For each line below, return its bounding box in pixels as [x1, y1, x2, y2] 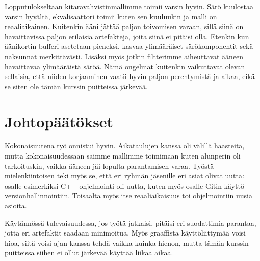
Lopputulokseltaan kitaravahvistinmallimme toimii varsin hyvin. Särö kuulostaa [5, 1, 253, 11]
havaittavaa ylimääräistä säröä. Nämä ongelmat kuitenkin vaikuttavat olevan [5, 61, 245, 71]
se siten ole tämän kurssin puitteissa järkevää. [5, 81, 148, 91]
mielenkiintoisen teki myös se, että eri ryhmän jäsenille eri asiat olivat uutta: [5, 170, 244, 181]
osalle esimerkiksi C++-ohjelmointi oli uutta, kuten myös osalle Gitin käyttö [5, 180, 244, 191]
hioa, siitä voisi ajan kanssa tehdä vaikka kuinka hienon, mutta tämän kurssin [5, 237, 249, 248]
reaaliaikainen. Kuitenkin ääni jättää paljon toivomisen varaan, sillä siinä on [5, 21, 244, 32]
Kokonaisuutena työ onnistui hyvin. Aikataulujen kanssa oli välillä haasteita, [5, 140, 245, 151]
